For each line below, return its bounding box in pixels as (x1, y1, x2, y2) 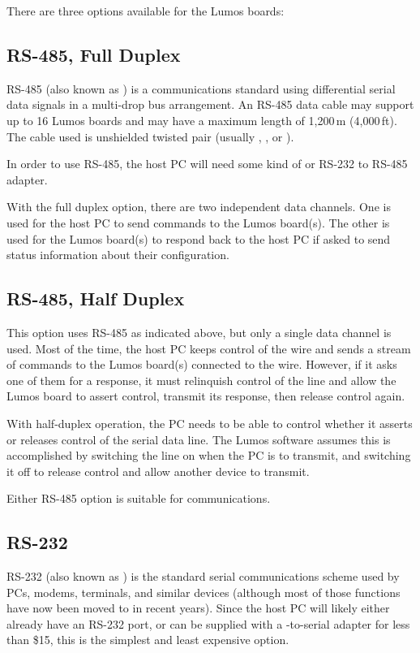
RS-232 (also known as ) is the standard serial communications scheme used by (6, 568, 400, 585)
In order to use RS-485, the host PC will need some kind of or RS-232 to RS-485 (6, 155, 408, 172)
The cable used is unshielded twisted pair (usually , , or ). (6, 128, 294, 145)
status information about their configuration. (6, 246, 229, 263)
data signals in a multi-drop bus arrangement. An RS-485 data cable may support (6, 96, 414, 113)
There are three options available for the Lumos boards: (6, 2, 285, 19)
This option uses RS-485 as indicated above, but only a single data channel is (6, 323, 392, 340)
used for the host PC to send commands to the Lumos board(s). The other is (6, 214, 390, 231)
